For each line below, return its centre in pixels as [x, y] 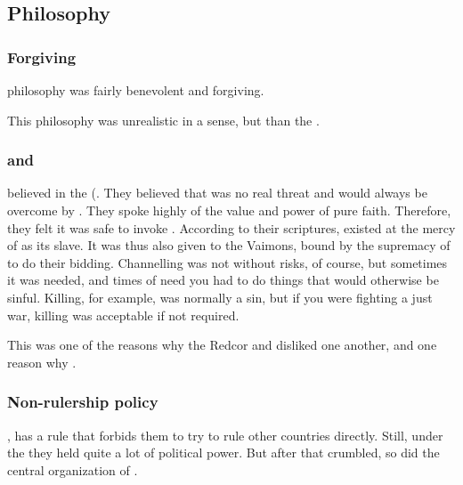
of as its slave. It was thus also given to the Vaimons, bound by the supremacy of [229, 245]
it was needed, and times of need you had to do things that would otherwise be [223, 280]
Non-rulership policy [83, 402]
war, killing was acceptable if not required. [123, 315]
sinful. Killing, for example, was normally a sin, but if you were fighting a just [220, 297]
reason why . [42, 362]
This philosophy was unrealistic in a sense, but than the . [163, 120]
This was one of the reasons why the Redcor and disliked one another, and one [222, 345]
